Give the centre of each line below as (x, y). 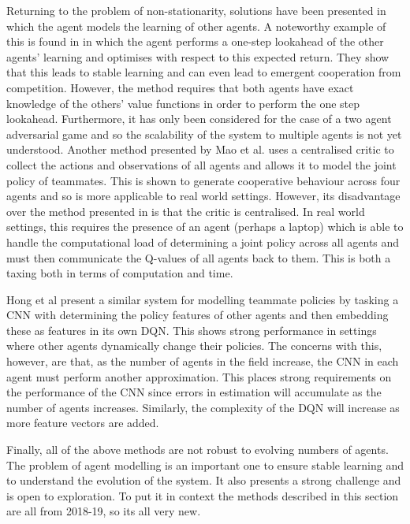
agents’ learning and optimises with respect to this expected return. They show (198, 56)
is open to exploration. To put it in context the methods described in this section (203, 495)
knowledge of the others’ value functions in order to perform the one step (183, 103)
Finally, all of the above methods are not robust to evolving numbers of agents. (198, 450)
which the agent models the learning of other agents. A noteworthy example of (196, 26)
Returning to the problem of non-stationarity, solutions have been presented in (196, 10)
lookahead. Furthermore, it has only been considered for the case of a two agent (199, 119)
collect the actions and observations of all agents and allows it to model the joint (201, 164)
